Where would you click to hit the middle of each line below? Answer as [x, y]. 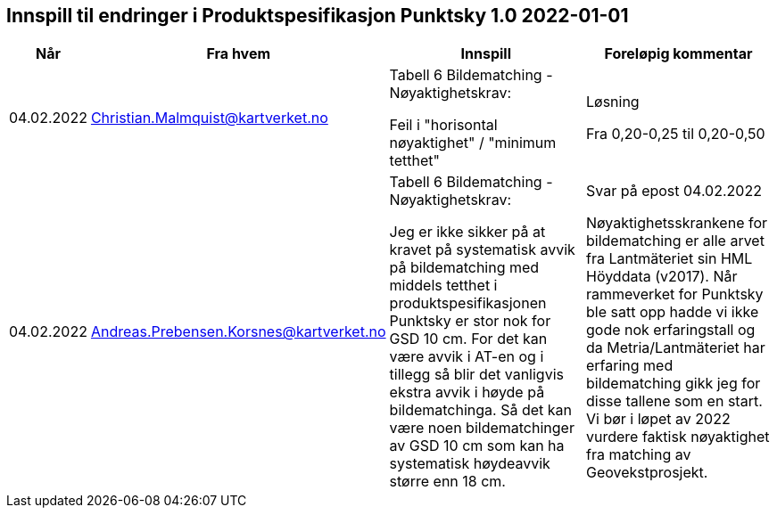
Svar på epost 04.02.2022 [674, 191]
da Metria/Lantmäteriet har [676, 348]
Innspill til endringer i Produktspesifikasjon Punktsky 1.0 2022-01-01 [318, 16]
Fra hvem [239, 54]
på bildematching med [464, 268]
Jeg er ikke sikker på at [467, 232]
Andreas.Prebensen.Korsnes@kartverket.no [238, 332]
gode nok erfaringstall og [671, 330]
